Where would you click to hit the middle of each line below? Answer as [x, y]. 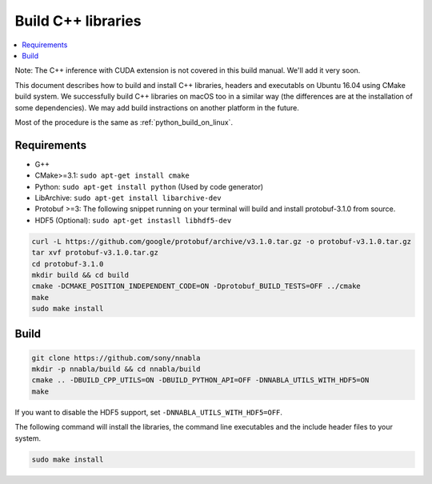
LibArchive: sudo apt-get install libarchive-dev [128, 198]
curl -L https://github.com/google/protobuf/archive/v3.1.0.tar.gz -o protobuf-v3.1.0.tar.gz [222, 241]
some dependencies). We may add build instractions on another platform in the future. [157, 107]
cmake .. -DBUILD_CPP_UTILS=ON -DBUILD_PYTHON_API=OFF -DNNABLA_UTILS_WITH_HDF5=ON [200, 380]
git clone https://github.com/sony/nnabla [116, 358]
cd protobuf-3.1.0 [68, 264]
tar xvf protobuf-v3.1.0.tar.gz [95, 253]
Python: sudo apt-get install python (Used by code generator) [149, 186]
